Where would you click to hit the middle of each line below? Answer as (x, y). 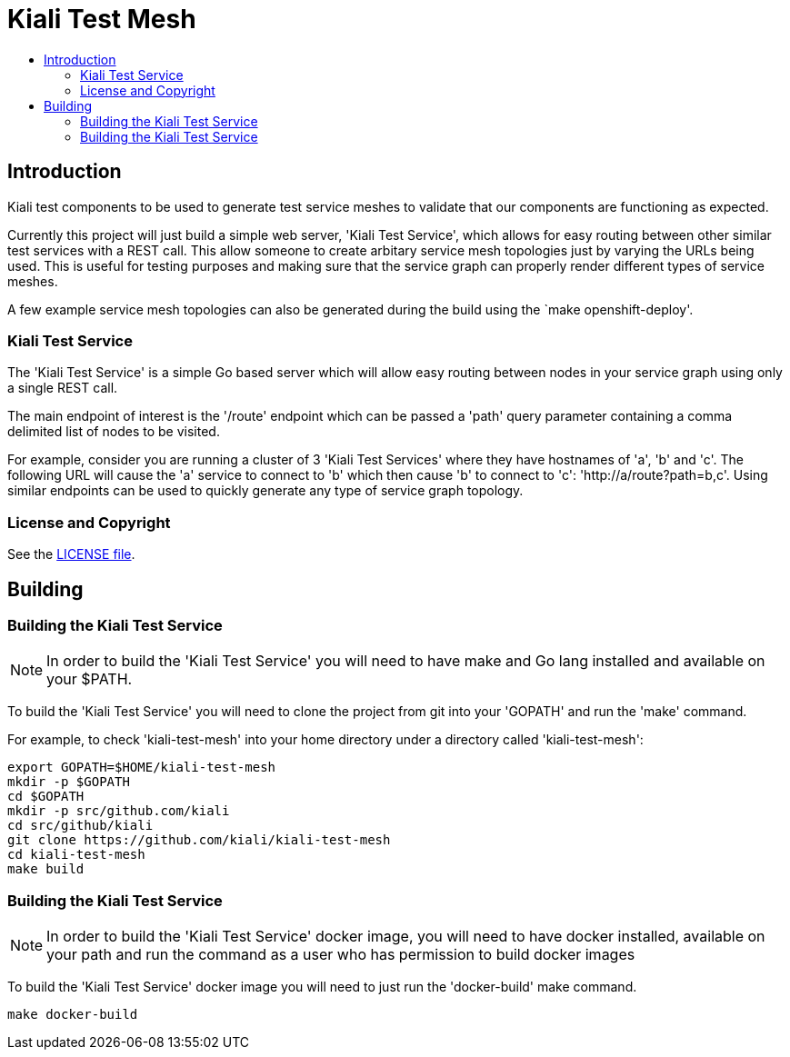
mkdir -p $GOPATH (69, 782)
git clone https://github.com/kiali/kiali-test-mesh (199, 840)
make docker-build (73, 1015)
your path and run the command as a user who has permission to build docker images (341, 955)
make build (46, 869)
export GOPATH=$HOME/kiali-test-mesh (142, 768)
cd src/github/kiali (80, 826)
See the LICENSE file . (71, 554)
